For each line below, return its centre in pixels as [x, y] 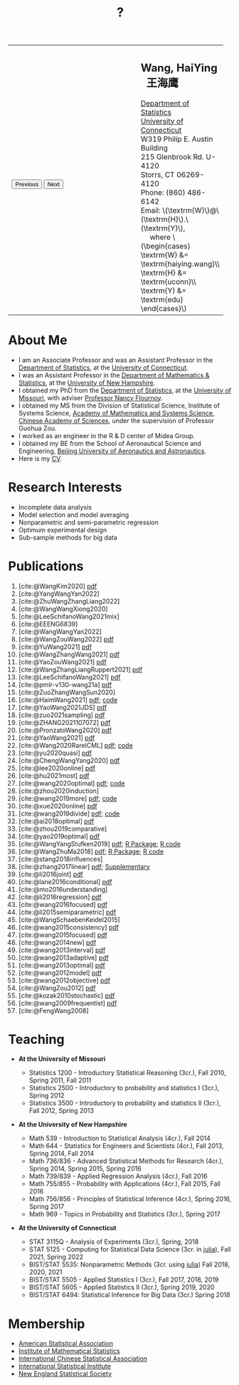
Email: [150, 210]
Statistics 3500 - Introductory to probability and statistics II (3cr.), [125, 1103]
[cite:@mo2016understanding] [63, 889]
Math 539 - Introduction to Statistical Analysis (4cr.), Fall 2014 [119, 1138]
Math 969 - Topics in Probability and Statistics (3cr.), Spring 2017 [125, 1214]
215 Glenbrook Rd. [172, 156]
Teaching [36, 1039]
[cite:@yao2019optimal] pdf [59, 836]
